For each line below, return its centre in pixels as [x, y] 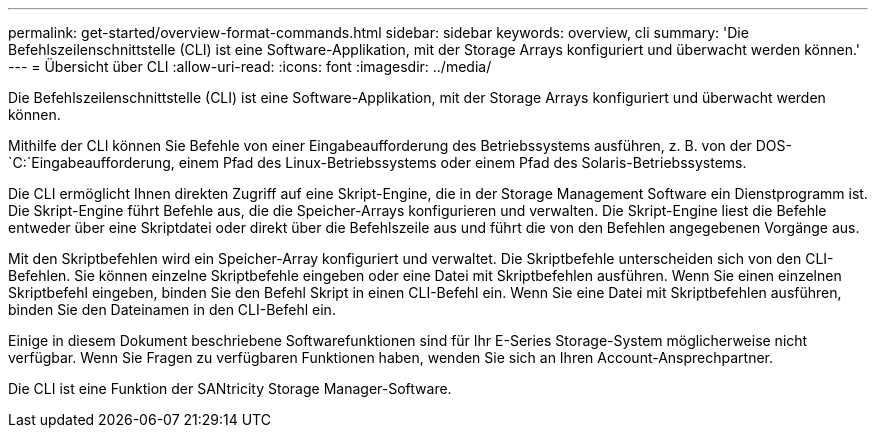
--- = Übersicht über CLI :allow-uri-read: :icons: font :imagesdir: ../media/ [250, 66]
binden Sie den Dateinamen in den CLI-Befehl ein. [172, 309]
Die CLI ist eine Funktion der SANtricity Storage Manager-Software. [230, 388]
